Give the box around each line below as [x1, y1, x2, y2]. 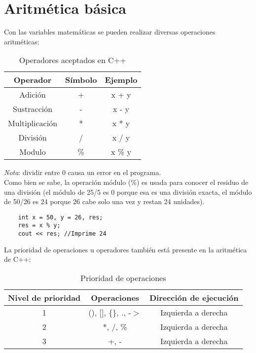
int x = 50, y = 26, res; [18, 213, 103, 221]
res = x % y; [18, 222, 61, 229]
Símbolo [65, 74, 97, 86]
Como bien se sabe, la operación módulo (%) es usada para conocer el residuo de [4, 176, 249, 187]
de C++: [4, 254, 31, 264]
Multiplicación [8, 117, 58, 129]
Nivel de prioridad [8, 291, 81, 303]
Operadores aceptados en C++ [19, 54, 126, 66]
